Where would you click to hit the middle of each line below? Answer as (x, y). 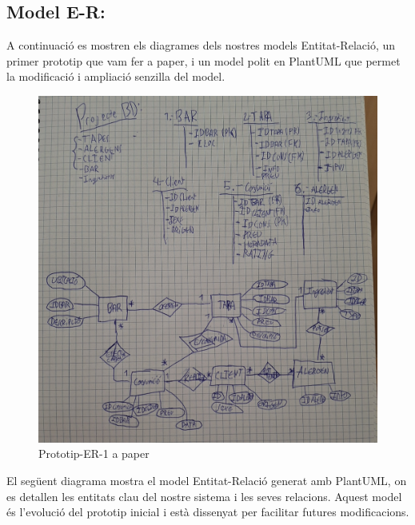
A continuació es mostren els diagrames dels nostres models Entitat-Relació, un (201, 45)
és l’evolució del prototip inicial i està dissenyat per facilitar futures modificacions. (208, 512)
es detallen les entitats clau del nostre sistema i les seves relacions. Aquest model (204, 496)
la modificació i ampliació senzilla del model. (116, 76)
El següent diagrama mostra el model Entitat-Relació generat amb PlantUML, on (207, 480)
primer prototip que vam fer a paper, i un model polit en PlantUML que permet (204, 60)
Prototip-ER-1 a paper (94, 453)
